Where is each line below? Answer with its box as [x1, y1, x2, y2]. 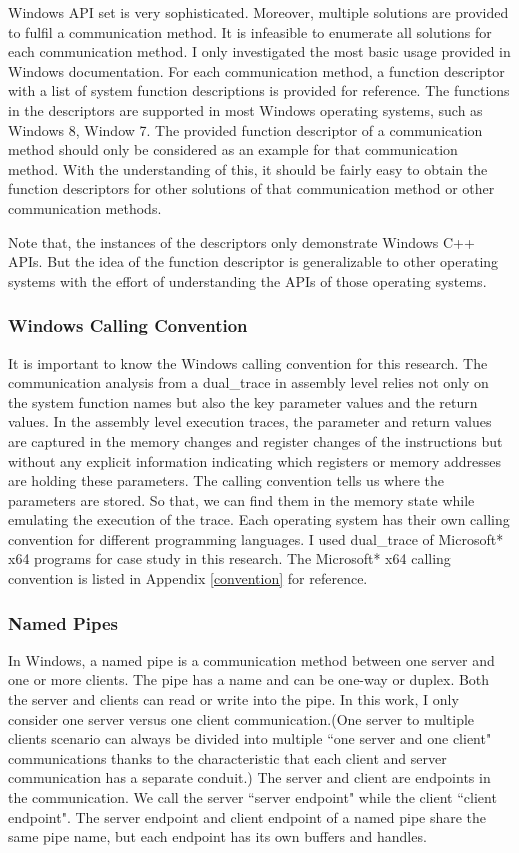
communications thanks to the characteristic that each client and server [8, 747, 447, 768]
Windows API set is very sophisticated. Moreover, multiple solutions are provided [8, 2, 509, 22]
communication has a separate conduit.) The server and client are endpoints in [8, 767, 491, 788]
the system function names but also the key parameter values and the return [8, 391, 478, 412]
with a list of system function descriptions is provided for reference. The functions [8, 80, 510, 101]
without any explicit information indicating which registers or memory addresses [8, 450, 501, 471]
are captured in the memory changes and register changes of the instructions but [8, 430, 503, 451]
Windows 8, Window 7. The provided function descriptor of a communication [8, 119, 483, 140]
